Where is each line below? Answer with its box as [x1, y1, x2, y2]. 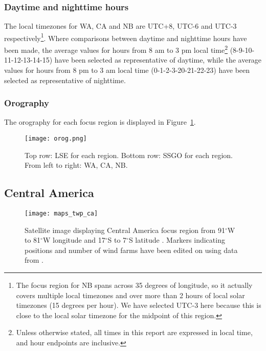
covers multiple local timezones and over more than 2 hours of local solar [16, 289, 245, 300]
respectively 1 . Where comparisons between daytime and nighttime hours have [4, 31, 247, 43]
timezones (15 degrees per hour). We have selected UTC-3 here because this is [16, 300, 261, 310]
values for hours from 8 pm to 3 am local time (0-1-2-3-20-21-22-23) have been [4, 64, 250, 75]
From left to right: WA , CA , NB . [25, 160, 128, 170]
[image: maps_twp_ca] [25, 209, 98, 217]
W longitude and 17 [42, 235, 105, 245]
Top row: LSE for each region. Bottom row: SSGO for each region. [25, 149, 233, 160]
